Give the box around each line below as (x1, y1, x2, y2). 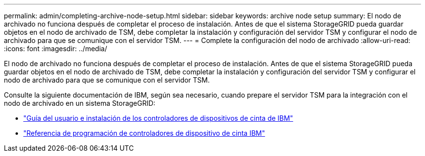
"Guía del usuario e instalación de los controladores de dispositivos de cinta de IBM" (23, 114, 294, 122)
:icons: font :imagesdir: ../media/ (4, 44, 107, 53)
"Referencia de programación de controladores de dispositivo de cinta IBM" (23, 129, 265, 137)
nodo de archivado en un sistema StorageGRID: (4, 99, 156, 107)
